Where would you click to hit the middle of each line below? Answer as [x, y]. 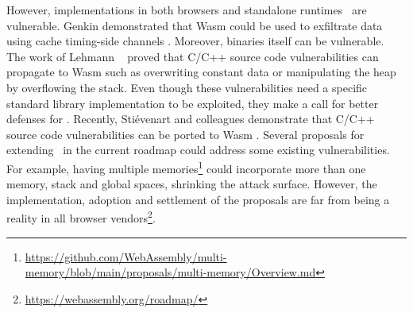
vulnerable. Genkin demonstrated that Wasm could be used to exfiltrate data [195, 25]
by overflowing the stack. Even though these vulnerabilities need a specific [187, 87]
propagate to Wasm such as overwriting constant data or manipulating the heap [201, 72]
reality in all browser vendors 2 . [81, 217]
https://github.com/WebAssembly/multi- [126, 256]
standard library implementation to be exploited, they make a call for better [193, 103]
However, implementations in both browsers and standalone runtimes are [187, 10]
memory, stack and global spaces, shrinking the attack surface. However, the [192, 184]
